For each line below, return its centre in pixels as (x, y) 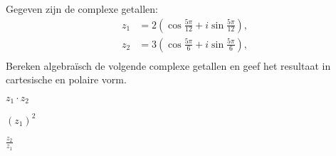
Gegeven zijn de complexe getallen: (82, 9)
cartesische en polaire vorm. (66, 79)
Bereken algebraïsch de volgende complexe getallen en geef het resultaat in (168, 65)
